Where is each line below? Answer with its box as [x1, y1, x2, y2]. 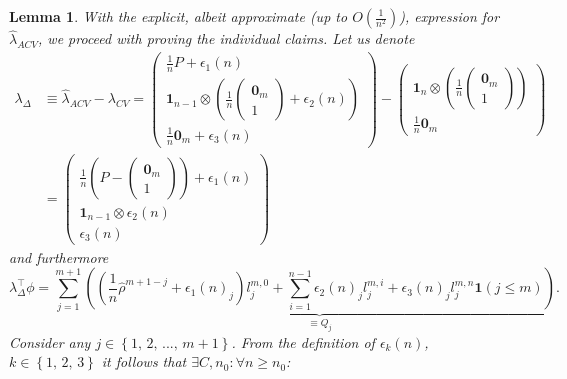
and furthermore [9, 246, 109, 267]
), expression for [399, 6, 500, 26]
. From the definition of [231, 331, 375, 352]
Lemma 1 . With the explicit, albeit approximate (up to [9, 6, 348, 26]
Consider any [9, 331, 91, 352]
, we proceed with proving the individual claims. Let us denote [38, 28, 415, 49]
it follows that [101, 351, 187, 372]
